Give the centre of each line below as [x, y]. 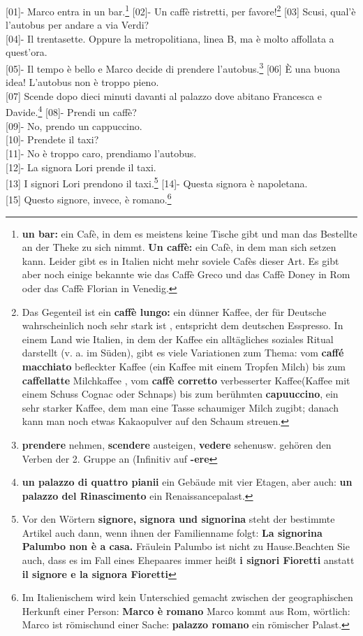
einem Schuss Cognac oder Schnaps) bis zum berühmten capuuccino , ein [180, 394]
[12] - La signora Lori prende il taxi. [81, 167]
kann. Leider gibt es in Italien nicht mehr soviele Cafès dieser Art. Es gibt [180, 260]
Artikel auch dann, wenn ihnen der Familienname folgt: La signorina [172, 532]
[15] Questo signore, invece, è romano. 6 [89, 198]
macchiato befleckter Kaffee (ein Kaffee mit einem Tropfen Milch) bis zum [184, 366]
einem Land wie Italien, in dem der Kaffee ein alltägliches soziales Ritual [178, 339]
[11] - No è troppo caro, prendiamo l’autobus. [101, 153]
